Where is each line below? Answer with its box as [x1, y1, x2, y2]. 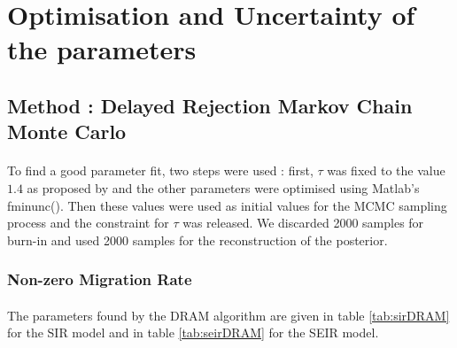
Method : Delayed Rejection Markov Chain [7, 91, 413, 119]
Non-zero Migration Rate [7, 268, 192, 290]
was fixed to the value [327, 161, 445, 180]
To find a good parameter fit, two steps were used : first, [7, 161, 314, 180]
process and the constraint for [7, 213, 169, 232]
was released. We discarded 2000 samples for [182, 213, 424, 232]
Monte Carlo [7, 118, 127, 145]
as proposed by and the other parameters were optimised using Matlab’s [27, 178, 420, 197]
